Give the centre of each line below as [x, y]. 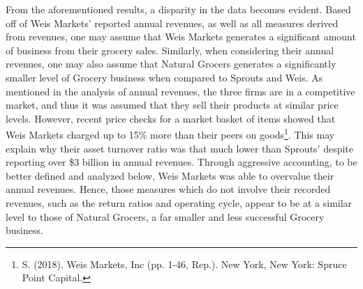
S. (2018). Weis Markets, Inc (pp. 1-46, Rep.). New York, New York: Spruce [184, 264]
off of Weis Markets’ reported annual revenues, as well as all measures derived [172, 23]
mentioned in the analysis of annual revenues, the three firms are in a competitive [180, 91]
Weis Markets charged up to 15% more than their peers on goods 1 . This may [170, 133]
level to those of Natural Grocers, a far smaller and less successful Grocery [165, 216]
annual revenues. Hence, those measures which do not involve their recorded [168, 189]
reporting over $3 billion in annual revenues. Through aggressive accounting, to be [181, 162]
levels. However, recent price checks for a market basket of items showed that [171, 118]
